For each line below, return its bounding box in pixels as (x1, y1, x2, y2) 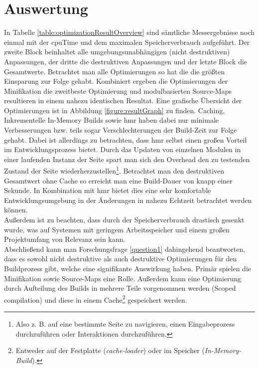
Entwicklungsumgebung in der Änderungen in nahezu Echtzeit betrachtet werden (4, 194, 252, 205)
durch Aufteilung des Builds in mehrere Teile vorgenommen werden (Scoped (4, 283, 236, 293)
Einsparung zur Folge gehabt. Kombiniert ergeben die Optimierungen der (4, 76, 228, 86)
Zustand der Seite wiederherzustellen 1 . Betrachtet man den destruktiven (4, 164, 225, 176)
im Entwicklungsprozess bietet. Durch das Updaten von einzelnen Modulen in (4, 144, 241, 155)
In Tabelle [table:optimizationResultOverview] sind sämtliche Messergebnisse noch (4, 27, 255, 37)
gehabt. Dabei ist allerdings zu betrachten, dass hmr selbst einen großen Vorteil (4, 134, 247, 145)
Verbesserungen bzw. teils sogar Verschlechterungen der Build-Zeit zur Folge (4, 125, 237, 135)
